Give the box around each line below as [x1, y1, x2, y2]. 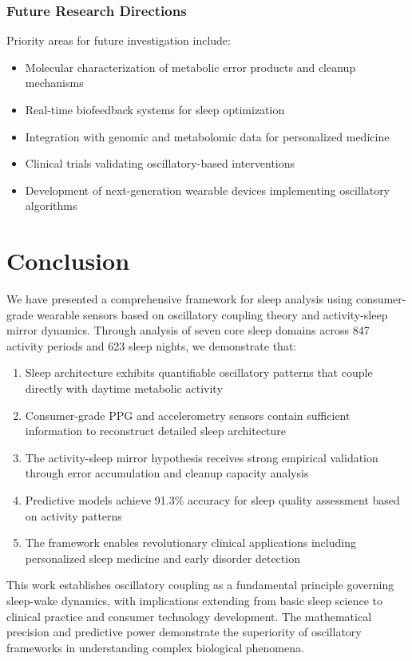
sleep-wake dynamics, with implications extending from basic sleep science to [6, 592, 383, 608]
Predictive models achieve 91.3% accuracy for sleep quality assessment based [25, 492, 400, 509]
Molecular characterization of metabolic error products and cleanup [25, 58, 356, 75]
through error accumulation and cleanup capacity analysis [25, 465, 309, 481]
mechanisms [25, 74, 84, 91]
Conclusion [6, 244, 130, 277]
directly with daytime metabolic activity [25, 380, 223, 397]
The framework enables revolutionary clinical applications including [25, 534, 356, 551]
